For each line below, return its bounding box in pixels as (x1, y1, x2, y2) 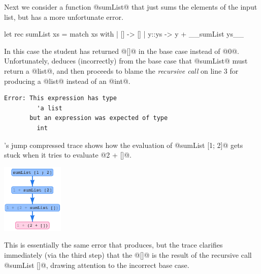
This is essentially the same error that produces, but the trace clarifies (4, 239, 223, 250)
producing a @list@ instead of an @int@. (4, 75, 130, 86)
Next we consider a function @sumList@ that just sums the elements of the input (4, 2, 257, 12)
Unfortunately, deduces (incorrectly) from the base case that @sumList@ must (4, 55, 248, 66)
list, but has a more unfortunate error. (4, 11, 123, 22)
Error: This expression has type (4, 95, 117, 102)
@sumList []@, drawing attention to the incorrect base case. (4, 259, 189, 270)
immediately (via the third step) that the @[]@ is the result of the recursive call (4, 249, 252, 260)
